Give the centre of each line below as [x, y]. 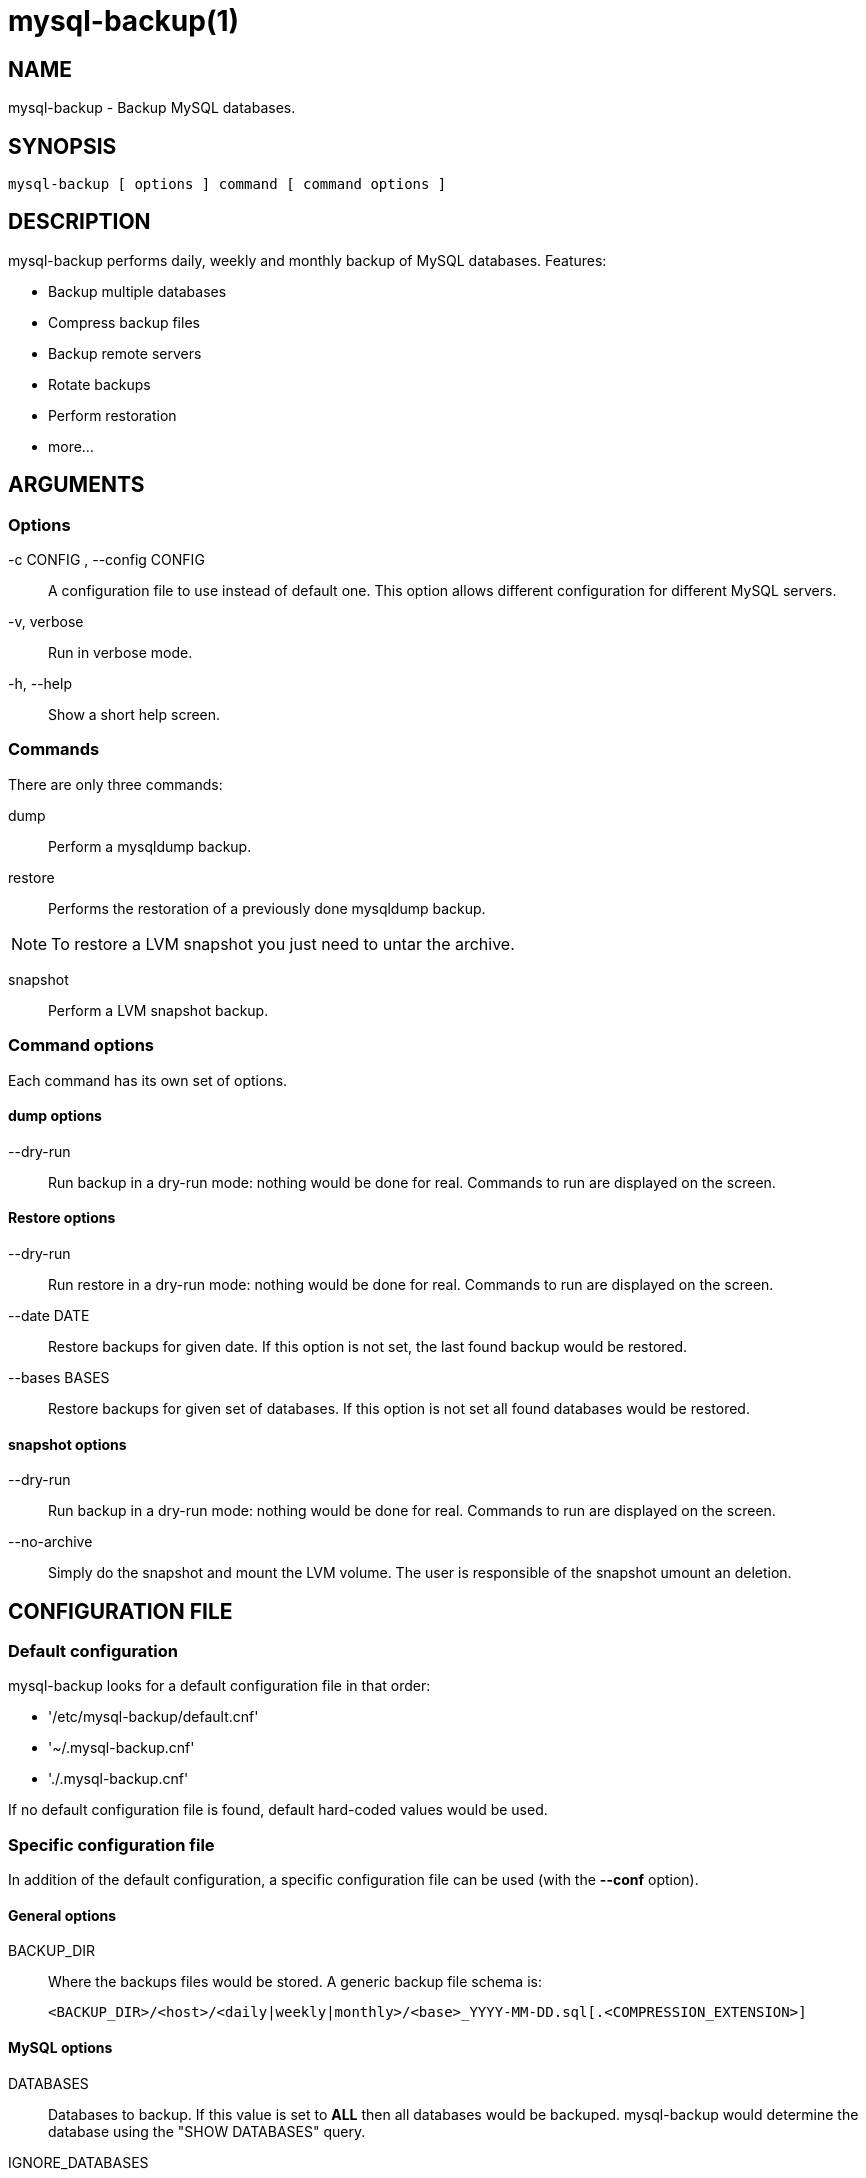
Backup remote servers [125, 353]
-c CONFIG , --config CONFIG [106, 560]
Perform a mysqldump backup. [150, 846]
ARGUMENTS [76, 485]
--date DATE [49, 1316]
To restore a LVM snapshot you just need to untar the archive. [283, 943]
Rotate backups [99, 384]
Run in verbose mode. [120, 653]
